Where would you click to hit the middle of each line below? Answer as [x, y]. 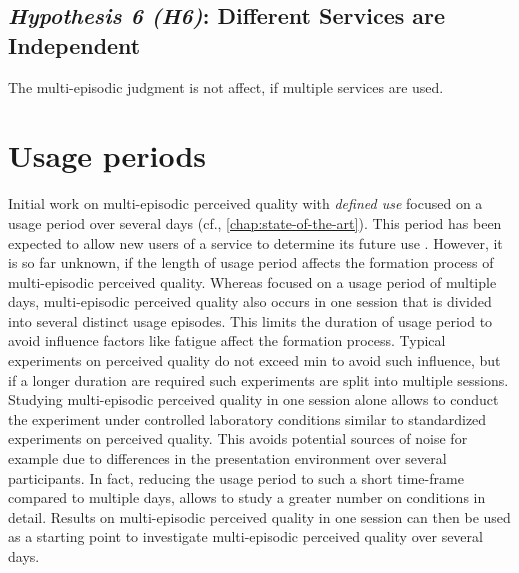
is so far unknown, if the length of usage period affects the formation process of [251, 262]
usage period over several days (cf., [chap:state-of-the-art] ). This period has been [255, 222]
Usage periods [107, 155]
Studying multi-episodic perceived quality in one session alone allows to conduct [253, 399]
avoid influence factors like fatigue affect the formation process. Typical [227, 340]
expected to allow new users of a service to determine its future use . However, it [255, 242]
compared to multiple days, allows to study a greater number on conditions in [247, 497]
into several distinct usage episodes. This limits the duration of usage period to [250, 320]
